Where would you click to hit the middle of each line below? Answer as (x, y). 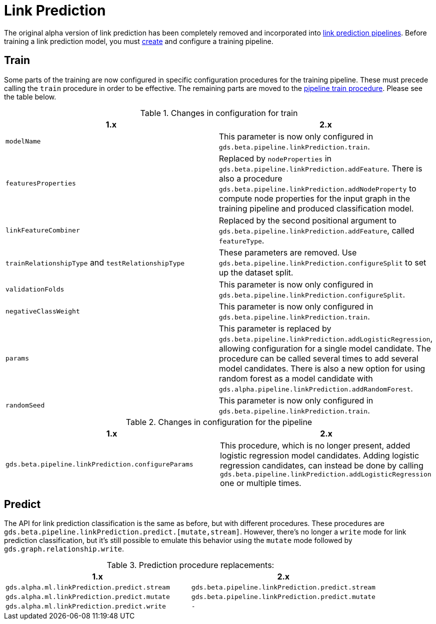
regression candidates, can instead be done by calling (322, 465)
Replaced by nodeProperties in (275, 158)
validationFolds (35, 289)
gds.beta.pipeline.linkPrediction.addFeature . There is (320, 168)
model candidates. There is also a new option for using (322, 368)
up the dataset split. (256, 272)
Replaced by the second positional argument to (307, 220)
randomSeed (25, 405)
